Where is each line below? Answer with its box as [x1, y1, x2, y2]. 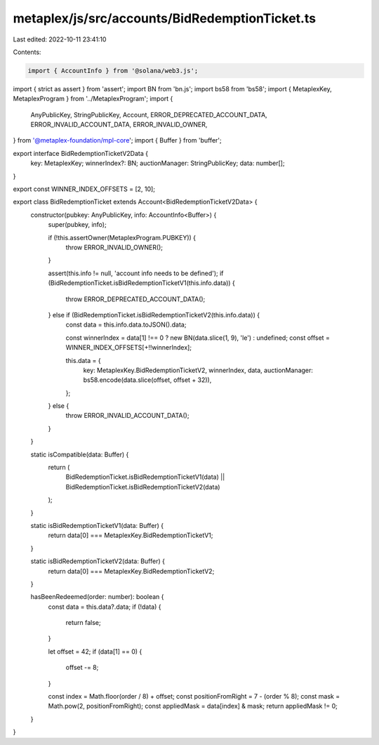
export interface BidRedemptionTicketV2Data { [13, 149, 149, 157]
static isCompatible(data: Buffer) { [30, 450, 129, 459]
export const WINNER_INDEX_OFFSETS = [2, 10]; [13, 185, 156, 193]
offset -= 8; [65, 664, 99, 672]
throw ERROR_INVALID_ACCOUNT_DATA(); [65, 411, 189, 420]
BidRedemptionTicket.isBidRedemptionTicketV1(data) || [65, 473, 225, 481]
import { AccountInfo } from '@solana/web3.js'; [27, 67, 199, 74]
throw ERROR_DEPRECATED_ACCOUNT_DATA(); [65, 295, 206, 303]
